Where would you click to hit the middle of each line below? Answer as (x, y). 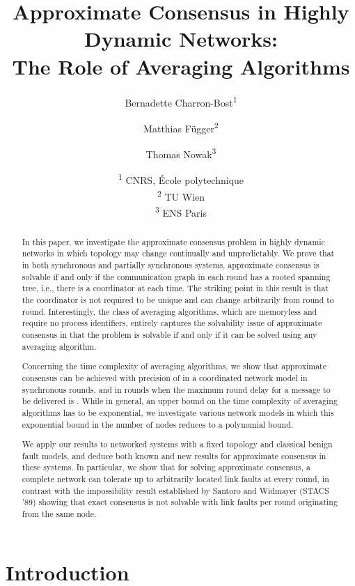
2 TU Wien (181, 195)
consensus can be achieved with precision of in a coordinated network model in (165, 377)
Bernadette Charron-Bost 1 (181, 101)
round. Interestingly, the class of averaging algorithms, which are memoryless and (169, 311)
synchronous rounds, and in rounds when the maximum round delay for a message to (176, 389)
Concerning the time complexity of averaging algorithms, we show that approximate (174, 366)
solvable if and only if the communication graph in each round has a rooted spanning (176, 276)
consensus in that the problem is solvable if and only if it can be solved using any (169, 335)
